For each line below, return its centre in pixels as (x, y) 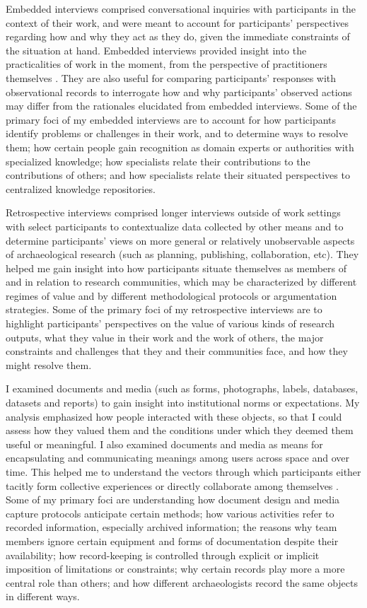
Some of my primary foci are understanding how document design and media (173, 499)
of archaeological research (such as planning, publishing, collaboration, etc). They (182, 254)
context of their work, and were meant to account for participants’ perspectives (177, 22)
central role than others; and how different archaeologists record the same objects (182, 582)
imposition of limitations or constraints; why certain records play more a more (175, 569)
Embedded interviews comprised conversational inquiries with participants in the (181, 8)
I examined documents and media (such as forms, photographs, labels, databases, (182, 388)
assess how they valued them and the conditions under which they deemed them (180, 430)
